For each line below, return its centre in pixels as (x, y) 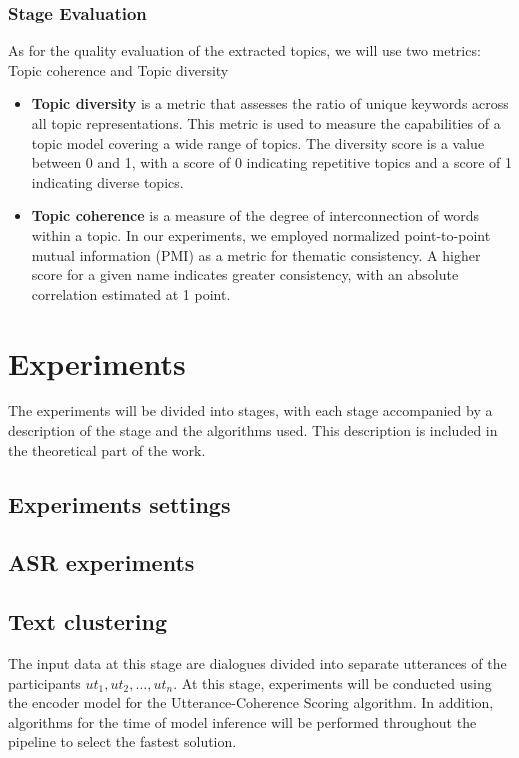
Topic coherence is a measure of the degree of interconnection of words (255, 215)
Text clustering (88, 621)
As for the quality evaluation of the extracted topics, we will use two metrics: (244, 50)
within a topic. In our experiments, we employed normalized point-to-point (261, 234)
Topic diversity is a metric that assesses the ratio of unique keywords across (270, 103)
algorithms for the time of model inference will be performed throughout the (242, 721)
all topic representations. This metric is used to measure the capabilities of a (266, 123)
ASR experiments (101, 562)
